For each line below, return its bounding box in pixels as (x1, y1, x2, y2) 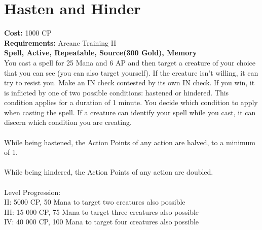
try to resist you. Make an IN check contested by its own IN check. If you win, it (4, 77, 255, 88)
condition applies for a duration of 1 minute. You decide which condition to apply (4, 97, 258, 108)
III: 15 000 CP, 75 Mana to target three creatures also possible (4, 206, 199, 217)
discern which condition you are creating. (4, 117, 132, 127)
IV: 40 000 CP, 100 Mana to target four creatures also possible (4, 216, 199, 227)
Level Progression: (4, 186, 61, 197)
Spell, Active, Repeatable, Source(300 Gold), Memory (4, 47, 197, 58)
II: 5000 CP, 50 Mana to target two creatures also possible (4, 196, 185, 207)
